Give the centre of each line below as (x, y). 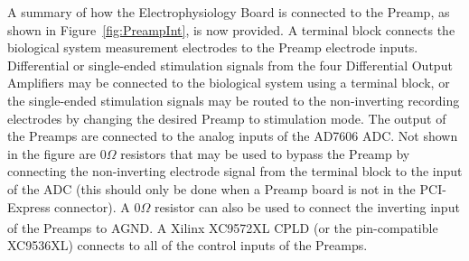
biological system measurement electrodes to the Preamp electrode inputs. (213, 47)
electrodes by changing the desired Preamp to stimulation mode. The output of (227, 118)
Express (29, 206)
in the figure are (52, 153)
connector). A (92, 206)
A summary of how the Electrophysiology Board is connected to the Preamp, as (229, 12)
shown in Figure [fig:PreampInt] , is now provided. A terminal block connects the (231, 29)
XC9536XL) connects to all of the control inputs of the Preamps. (188, 245)
